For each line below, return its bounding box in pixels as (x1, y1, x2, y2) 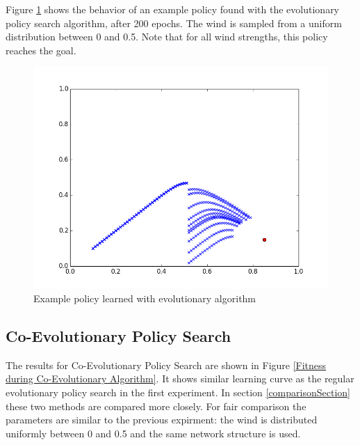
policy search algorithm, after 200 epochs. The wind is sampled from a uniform (6, 15, 342, 30)
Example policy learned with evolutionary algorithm (33, 290, 256, 305)
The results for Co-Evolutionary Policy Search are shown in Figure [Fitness (6, 357, 327, 372)
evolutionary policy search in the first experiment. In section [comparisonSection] (6, 384, 350, 399)
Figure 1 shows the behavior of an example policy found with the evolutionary (6, 2, 340, 16)
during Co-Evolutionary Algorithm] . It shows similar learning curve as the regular (6, 371, 354, 386)
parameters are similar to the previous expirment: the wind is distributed (6, 412, 318, 427)
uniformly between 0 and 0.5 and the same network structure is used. (6, 426, 301, 440)
